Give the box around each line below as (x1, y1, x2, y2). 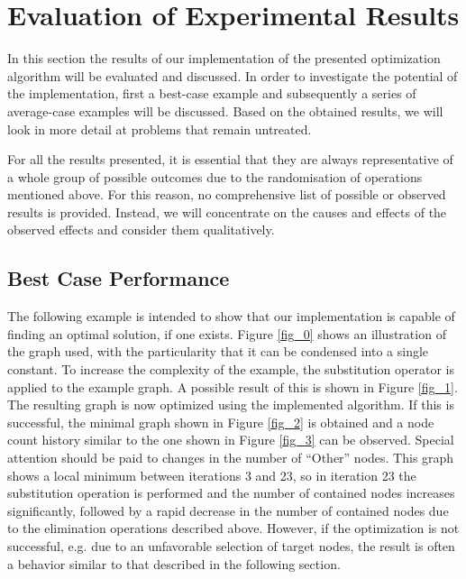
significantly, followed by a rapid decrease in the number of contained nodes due (7, 501, 449, 519)
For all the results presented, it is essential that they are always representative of (7, 150, 453, 169)
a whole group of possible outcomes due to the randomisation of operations (7, 167, 423, 186)
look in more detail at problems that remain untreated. (7, 119, 312, 138)
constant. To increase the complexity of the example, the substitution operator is (7, 360, 454, 379)
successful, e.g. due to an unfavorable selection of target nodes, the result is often (7, 536, 455, 555)
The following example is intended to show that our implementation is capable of (7, 307, 455, 326)
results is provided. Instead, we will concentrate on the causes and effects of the (7, 202, 447, 221)
